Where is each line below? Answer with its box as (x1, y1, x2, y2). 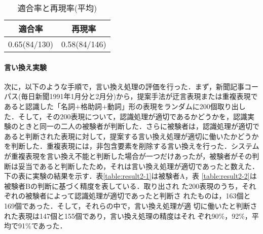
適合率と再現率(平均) (17, 2, 97, 14)
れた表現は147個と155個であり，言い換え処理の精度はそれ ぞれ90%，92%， (4, 210, 252, 221)
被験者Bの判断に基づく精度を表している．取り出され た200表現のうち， (4, 180, 242, 191)
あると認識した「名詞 (4, 101, 75, 111)
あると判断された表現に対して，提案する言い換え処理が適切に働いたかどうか (4, 130, 259, 141)
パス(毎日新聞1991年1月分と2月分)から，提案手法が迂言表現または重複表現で (4, 91, 258, 102)
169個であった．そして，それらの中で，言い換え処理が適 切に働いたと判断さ (4, 200, 257, 211)
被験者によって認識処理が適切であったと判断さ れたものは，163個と (25, 190, 251, 201)
